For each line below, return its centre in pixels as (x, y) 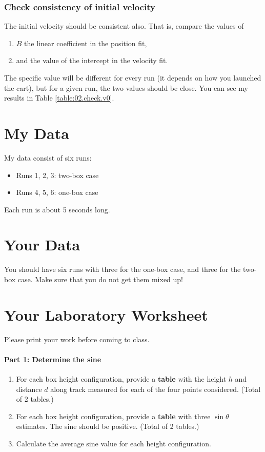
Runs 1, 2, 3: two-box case (57, 175)
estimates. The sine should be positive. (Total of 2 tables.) (108, 426)
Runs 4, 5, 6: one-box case (57, 192)
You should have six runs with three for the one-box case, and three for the (123, 269)
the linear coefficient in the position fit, (86, 43)
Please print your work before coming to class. (77, 339)
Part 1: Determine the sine (53, 359)
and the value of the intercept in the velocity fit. (92, 60)
